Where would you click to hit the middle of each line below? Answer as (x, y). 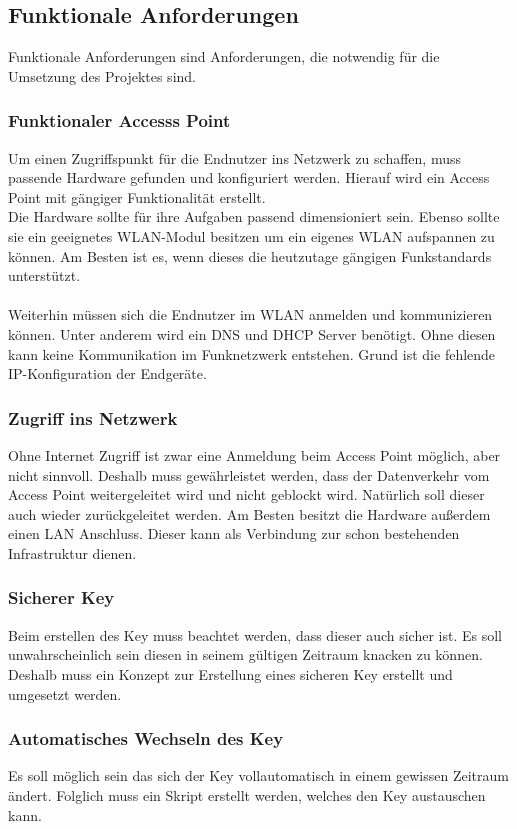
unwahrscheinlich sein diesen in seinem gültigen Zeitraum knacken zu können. (245, 654)
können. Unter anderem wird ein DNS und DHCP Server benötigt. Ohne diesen (252, 333)
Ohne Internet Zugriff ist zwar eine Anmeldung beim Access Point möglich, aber (254, 454)
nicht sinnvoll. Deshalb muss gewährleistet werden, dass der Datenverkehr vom (249, 474)
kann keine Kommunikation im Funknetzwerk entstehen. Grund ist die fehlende (252, 353)
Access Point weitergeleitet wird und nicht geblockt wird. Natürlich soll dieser (246, 494)
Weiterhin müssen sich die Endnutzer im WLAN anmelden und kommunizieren (250, 314)
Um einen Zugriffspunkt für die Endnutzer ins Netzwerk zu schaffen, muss (234, 157)
